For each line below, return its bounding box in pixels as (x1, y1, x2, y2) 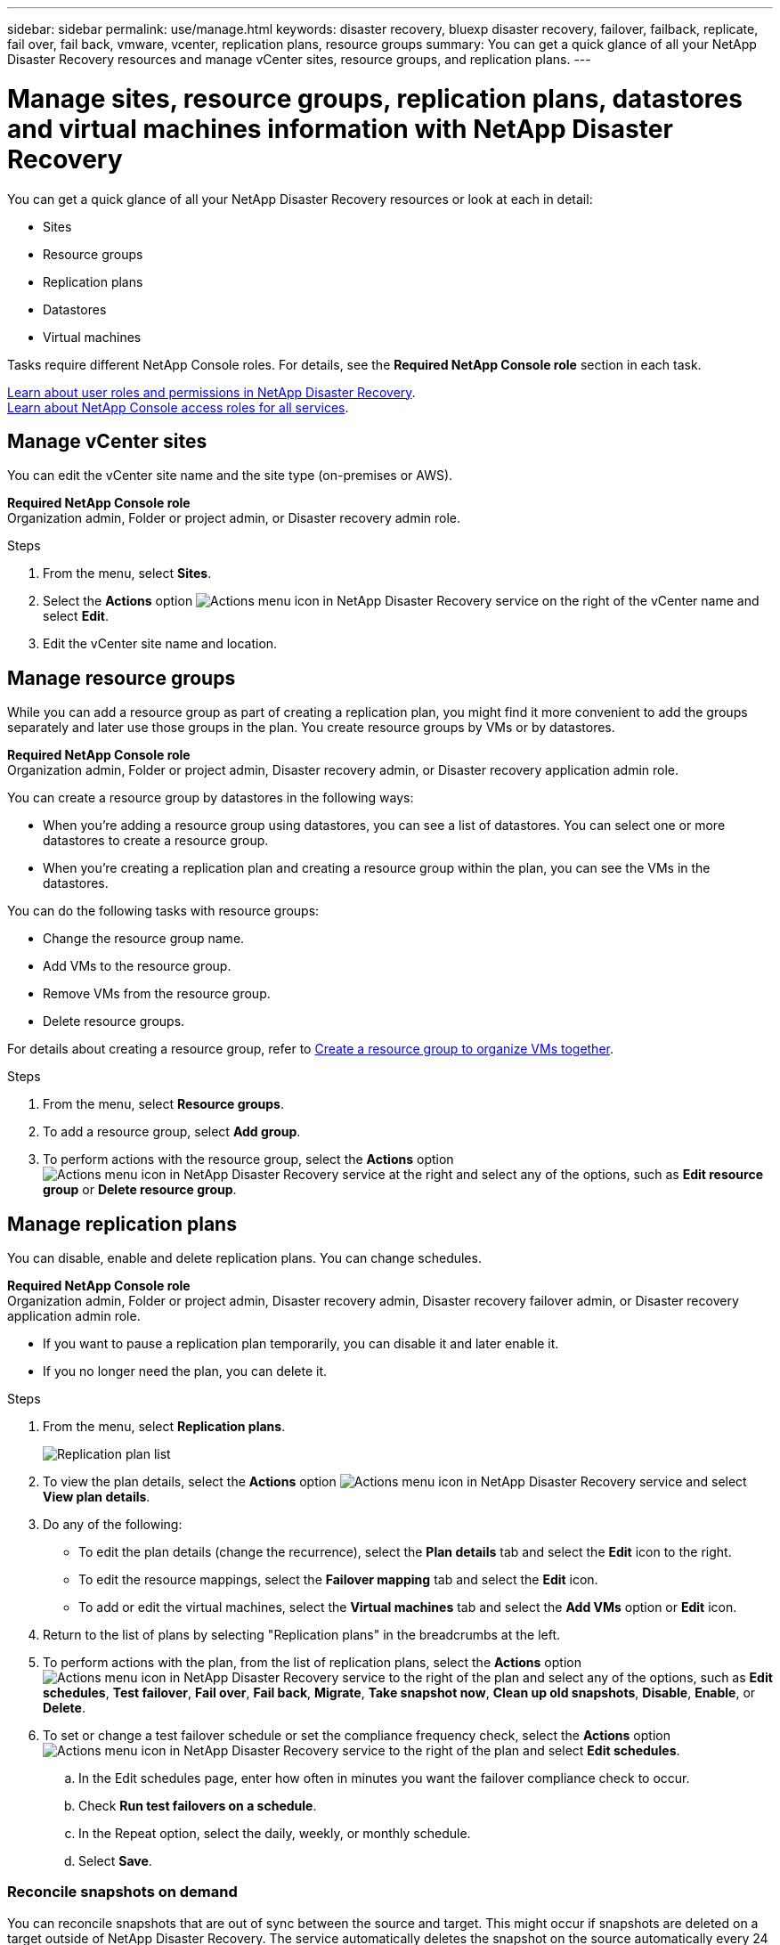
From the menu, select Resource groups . (43, 1096, 284, 1112)
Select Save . (78, 1853, 152, 1869)
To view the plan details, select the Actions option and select (43, 1474, 747, 1490)
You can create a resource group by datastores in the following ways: (7, 790, 414, 806)
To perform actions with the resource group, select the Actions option (43, 1152, 454, 1168)
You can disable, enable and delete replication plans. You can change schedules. (7, 1250, 482, 1266)
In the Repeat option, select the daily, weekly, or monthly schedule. (78, 1826, 471, 1842)
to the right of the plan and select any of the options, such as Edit (388, 1670, 773, 1686)
